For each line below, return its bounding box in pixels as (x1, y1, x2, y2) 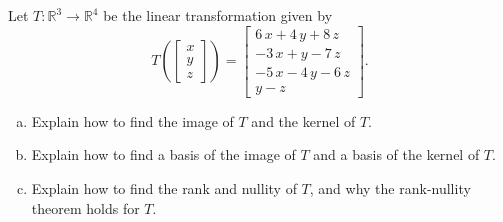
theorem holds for (31, 197, 140, 218)
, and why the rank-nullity (309, 177, 471, 198)
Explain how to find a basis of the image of (31, 144, 296, 165)
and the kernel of (251, 110, 356, 131)
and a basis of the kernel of (313, 144, 480, 165)
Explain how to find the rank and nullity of (31, 177, 297, 198)
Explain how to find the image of (31, 110, 234, 131)
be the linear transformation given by (103, 5, 333, 25)
